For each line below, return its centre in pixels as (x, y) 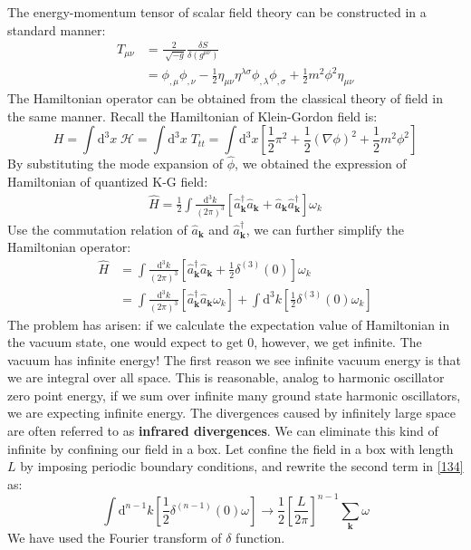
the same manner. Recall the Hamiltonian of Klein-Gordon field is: (192, 116)
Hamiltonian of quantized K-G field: (108, 182)
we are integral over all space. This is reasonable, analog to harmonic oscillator (226, 377)
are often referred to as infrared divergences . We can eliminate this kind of (223, 431)
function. (260, 538)
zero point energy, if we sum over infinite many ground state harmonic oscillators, (234, 395)
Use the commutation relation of (97, 229)
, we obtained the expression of (321, 164)
